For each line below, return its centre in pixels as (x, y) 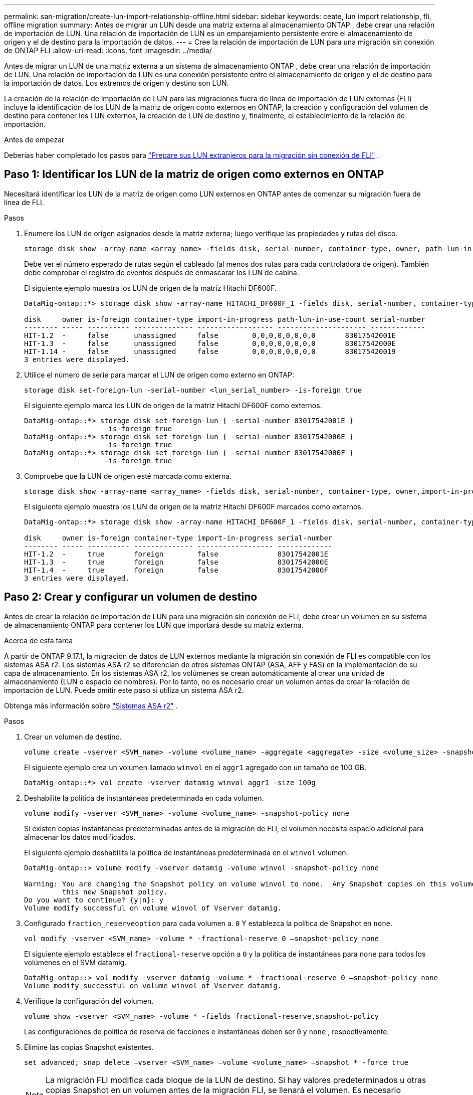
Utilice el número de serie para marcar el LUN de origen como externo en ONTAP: (159, 375)
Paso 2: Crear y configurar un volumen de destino (131, 597)
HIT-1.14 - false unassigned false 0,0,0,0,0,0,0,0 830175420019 (210, 351)
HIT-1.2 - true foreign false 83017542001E (176, 554)
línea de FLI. (24, 202)
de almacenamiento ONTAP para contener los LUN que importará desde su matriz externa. (154, 625)
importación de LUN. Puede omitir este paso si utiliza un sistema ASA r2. (124, 690)
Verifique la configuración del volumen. (89, 1001)
